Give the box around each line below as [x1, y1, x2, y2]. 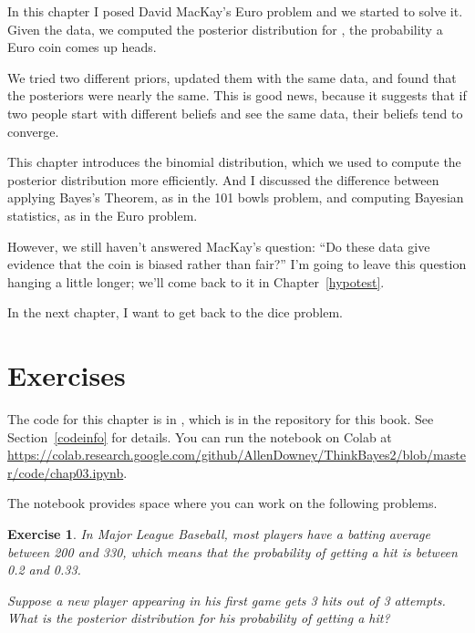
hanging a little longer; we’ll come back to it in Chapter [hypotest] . [7, 272, 385, 291]
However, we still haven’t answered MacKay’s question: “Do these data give [7, 236, 430, 255]
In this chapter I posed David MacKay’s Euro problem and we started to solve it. [7, 2, 463, 20]
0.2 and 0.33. [7, 560, 81, 579]
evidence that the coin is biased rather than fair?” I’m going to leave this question [7, 254, 467, 274]
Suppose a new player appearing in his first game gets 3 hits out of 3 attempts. [7, 590, 446, 609]
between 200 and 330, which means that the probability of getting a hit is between [7, 542, 458, 561]
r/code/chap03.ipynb [7, 462, 124, 482]
